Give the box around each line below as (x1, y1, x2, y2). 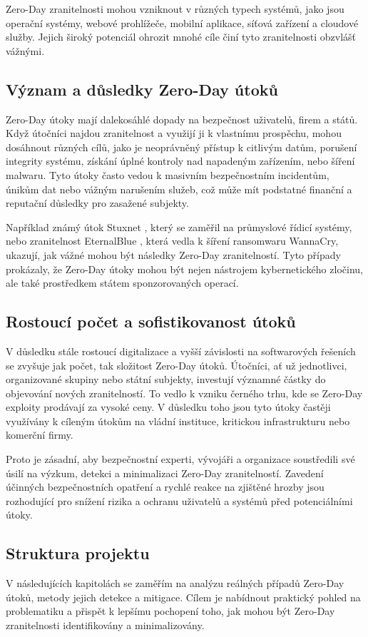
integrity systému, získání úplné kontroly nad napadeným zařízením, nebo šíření (6, 153, 355, 168)
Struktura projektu (6, 542, 150, 564)
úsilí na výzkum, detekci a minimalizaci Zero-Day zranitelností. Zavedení (6, 465, 324, 480)
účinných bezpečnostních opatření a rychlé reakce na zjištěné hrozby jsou (6, 479, 324, 494)
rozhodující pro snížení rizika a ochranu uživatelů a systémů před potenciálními (6, 493, 353, 508)
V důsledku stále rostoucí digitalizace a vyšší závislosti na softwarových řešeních (6, 343, 356, 358)
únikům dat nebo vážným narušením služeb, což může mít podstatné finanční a (6, 181, 352, 196)
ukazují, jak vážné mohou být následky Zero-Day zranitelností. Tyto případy (6, 247, 341, 262)
